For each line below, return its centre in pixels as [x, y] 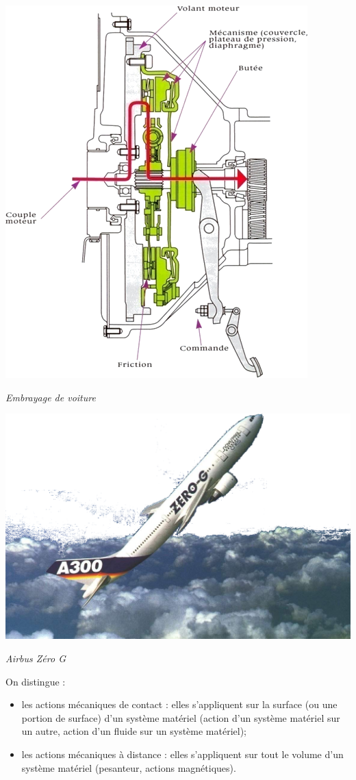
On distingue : [36, 681]
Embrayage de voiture [51, 397]
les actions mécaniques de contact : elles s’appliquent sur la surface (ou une [179, 704]
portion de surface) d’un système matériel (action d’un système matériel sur [181, 717]
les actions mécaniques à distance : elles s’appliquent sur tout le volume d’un [182, 754]
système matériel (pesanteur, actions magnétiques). [129, 767]
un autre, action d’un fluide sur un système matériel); [134, 731]
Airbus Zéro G [36, 658]
